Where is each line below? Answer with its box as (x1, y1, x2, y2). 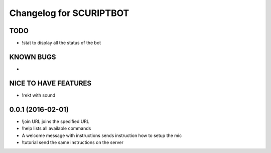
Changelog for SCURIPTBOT (9, 7, 129, 18)
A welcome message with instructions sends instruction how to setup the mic (22, 132, 182, 138)
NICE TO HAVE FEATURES (9, 79, 92, 87)
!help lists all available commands (22, 125, 91, 131)
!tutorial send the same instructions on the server (22, 139, 124, 145)
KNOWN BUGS (9, 52, 56, 61)
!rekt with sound (22, 92, 55, 98)
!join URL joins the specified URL (22, 118, 90, 124)
